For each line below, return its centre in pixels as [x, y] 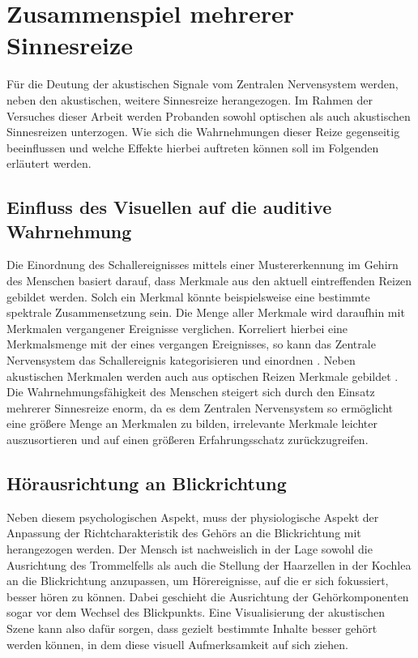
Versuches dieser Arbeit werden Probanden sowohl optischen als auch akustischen [209, 115]
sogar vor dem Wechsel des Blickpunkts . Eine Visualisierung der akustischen [196, 612]
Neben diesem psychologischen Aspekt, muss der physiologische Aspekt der [193, 517]
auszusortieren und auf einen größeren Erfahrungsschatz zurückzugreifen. [188, 439]
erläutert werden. [49, 163]
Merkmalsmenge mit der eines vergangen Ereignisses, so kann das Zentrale [191, 344]
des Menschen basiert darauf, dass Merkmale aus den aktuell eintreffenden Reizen [209, 281]
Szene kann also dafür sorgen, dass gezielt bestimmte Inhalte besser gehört [192, 628]
